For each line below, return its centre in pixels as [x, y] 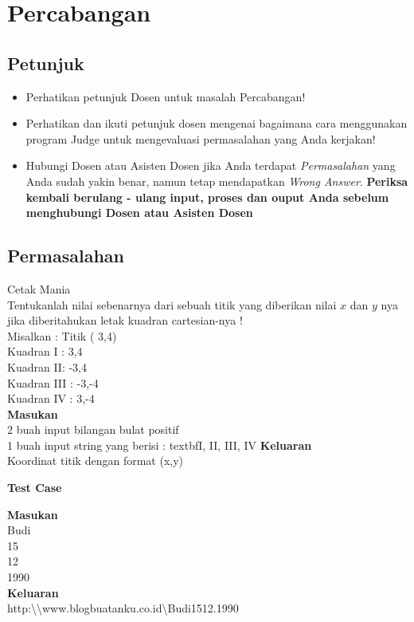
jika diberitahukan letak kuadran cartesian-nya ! [125, 320]
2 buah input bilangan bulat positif [93, 429]
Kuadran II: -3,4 [47, 366]
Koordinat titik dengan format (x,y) [96, 461]
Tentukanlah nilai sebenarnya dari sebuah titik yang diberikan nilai [172, 304]
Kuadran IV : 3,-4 [51, 398]
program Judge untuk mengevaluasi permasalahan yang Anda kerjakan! [201, 138]
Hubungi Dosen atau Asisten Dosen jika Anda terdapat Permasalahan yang [211, 165]
